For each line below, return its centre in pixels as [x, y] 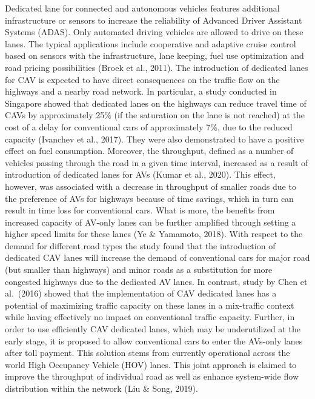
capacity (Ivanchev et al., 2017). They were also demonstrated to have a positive [154, 139]
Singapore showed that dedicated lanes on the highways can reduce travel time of [156, 103]
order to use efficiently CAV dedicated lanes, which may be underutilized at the [153, 329]
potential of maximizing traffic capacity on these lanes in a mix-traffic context [150, 305]
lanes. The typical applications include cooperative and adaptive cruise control [151, 43]
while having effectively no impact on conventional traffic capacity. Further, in [150, 317]
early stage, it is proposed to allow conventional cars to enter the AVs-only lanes [154, 340]
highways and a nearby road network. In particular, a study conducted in [141, 91]
